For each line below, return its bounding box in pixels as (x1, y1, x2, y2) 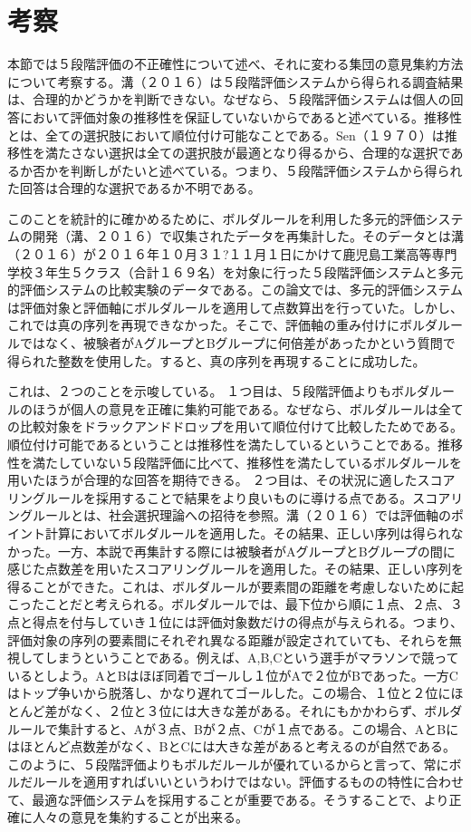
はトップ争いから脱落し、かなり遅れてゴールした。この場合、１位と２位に (7, 683, 451, 702)
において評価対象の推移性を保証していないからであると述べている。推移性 (19, 107, 463, 126)
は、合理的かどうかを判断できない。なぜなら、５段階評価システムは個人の (7, 90, 451, 109)
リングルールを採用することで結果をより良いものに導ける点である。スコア (7, 488, 451, 507)
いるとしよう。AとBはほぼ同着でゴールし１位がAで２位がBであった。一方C (7, 665, 458, 684)
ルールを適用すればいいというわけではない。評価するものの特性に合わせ (32, 772, 464, 791)
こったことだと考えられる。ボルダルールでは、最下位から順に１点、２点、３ (7, 595, 464, 614)
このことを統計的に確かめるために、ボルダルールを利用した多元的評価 (7, 208, 426, 227)
